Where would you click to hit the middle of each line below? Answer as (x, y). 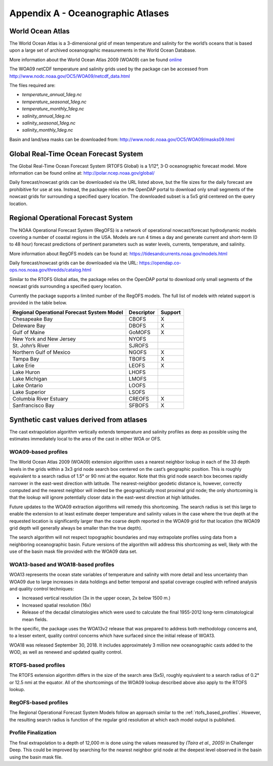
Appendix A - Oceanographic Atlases (89, 13)
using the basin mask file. (36, 757)
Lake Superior (29, 392)
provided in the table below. (38, 303)
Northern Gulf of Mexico (41, 352)
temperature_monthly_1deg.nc (53, 109)
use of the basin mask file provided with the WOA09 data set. (73, 551)
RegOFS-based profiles (39, 702)
